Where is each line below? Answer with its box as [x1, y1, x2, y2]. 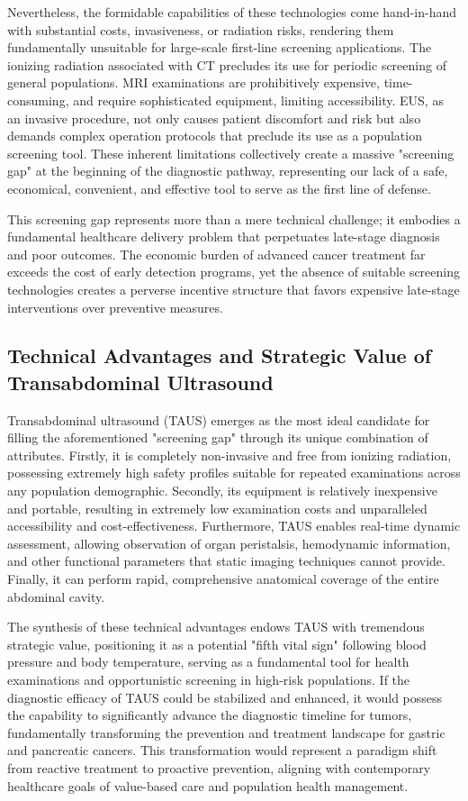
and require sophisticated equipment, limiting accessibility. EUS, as [73, 90, 444, 109]
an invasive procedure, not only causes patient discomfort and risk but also [7, 108, 421, 127]
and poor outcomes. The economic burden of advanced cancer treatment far [7, 244, 426, 263]
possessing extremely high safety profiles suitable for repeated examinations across [7, 463, 461, 482]
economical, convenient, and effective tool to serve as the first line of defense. [7, 178, 431, 197]
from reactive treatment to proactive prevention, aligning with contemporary [7, 758, 431, 777]
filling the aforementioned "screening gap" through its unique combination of [7, 428, 428, 447]
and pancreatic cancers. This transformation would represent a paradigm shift [7, 741, 437, 760]
